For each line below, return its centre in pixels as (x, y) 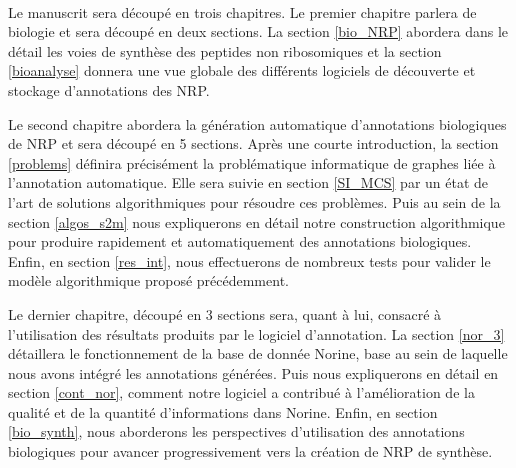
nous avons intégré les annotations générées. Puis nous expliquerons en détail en (253, 372)
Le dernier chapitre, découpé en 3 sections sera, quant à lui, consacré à (225, 313)
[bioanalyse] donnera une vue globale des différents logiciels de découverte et (242, 70)
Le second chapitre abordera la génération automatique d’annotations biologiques (257, 123)
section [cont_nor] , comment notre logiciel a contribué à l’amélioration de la (241, 392)
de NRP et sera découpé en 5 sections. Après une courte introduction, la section (253, 143)
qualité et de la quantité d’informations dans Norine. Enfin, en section (223, 411)
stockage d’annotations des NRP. (109, 89)
